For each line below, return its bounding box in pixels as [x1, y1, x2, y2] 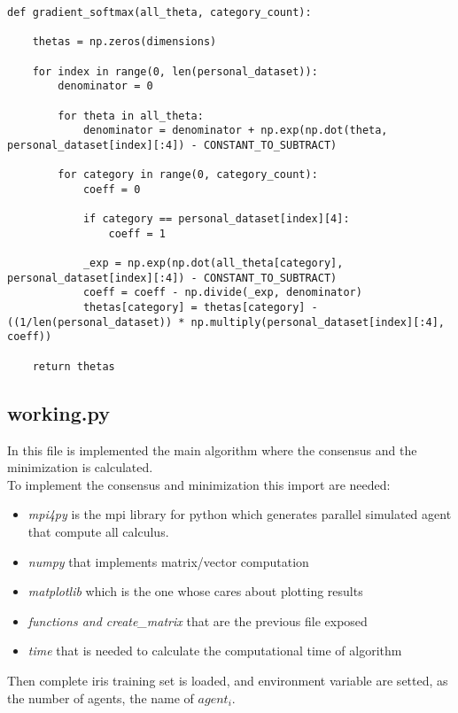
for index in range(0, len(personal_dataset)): [32, 65, 318, 78]
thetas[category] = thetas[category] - [82, 301, 318, 314]
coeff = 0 [82, 182, 141, 196]
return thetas [32, 360, 115, 373]
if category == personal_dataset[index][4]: [82, 213, 350, 226]
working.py [7, 399, 110, 426]
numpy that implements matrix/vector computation [27, 552, 309, 570]
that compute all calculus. [27, 522, 169, 540]
